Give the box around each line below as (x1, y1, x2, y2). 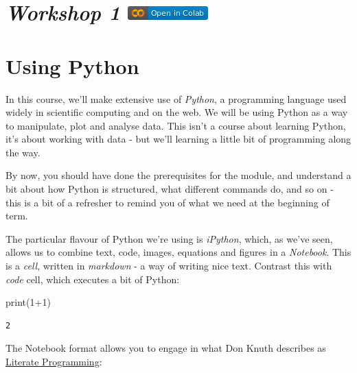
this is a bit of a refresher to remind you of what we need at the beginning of (5, 195, 330, 209)
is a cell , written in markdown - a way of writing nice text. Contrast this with (5, 258, 332, 273)
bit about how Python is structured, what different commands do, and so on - (5, 182, 334, 196)
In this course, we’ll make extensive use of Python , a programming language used (5, 91, 347, 106)
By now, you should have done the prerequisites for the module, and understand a (5, 168, 352, 182)
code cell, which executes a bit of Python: (5, 272, 180, 286)
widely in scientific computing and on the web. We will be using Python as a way (5, 105, 348, 119)
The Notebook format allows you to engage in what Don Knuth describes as (5, 341, 326, 355)
